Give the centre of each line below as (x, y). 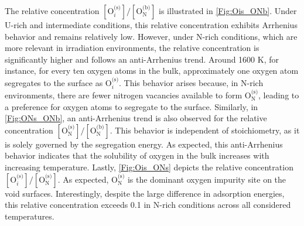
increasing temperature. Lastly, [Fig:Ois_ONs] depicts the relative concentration (149, 167)
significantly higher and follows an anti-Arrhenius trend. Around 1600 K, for (142, 59)
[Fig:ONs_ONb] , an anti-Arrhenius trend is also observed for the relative (136, 118)
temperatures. (30, 216)
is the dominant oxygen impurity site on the (207, 179)
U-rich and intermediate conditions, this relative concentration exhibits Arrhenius (151, 25)
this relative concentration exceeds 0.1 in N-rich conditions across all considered (148, 205)
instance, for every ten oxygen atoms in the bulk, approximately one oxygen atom (152, 71)
